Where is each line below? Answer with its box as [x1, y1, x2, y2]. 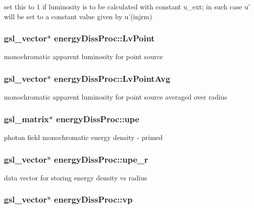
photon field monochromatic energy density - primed [4, 132, 163, 142]
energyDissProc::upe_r [54, 153, 148, 165]
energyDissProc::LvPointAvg [54, 72, 171, 84]
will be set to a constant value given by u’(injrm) [4, 11, 152, 21]
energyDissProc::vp [54, 193, 133, 206]
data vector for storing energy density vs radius [4, 172, 147, 182]
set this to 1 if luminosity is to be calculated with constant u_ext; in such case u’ [4, 1, 251, 11]
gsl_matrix [4, 112, 49, 125]
